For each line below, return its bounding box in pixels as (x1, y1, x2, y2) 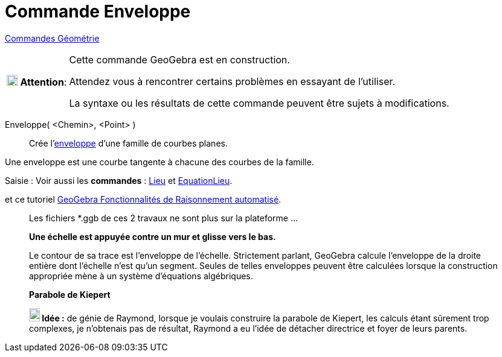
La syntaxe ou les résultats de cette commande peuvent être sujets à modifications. (69, 96, 449, 109)
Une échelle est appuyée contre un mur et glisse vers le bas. (29, 231, 276, 242)
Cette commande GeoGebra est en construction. (69, 53, 290, 66)
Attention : (20, 75, 67, 88)
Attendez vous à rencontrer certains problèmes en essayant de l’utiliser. (69, 75, 396, 87)
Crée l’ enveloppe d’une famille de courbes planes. (29, 137, 228, 148)
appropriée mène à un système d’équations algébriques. (29, 270, 253, 281)
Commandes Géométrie (5, 33, 100, 43)
